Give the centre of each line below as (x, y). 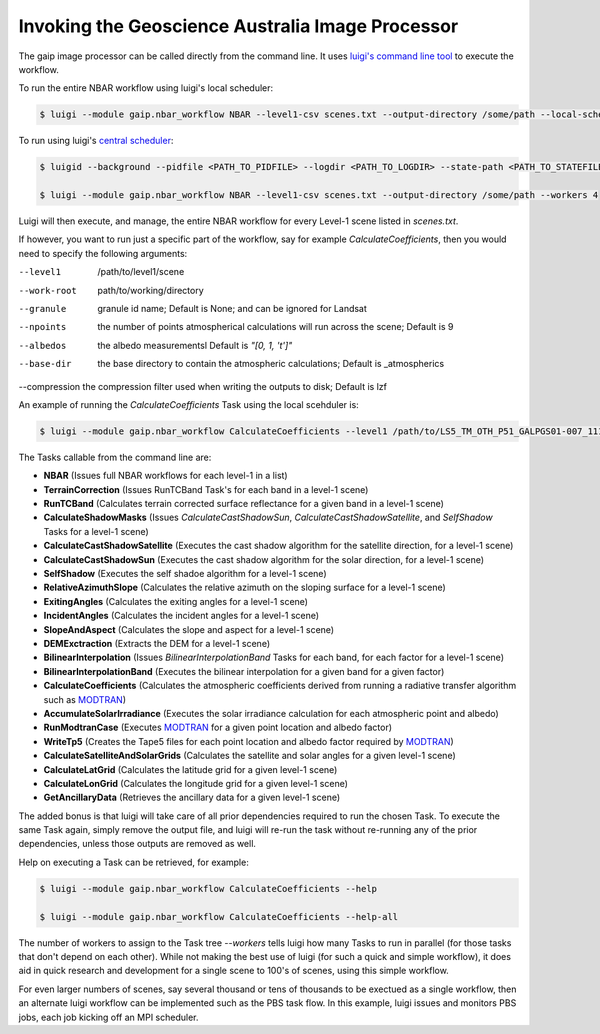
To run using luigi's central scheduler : (96, 141)
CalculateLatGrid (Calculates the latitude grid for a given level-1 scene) (190, 769)
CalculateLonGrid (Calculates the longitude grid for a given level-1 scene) (196, 783)
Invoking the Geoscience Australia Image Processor (238, 26)
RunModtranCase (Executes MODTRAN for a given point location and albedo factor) (218, 727)
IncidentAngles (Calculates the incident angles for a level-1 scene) (181, 616)
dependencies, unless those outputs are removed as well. (137, 844)
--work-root (47, 290)
